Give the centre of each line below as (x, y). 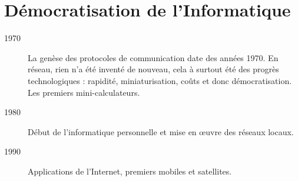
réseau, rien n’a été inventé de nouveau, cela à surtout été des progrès (153, 69)
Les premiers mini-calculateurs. (84, 92)
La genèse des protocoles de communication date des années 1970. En (153, 57)
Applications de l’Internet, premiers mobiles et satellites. (130, 171)
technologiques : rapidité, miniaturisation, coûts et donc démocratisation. (160, 80)
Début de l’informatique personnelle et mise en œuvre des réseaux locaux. (161, 131)
